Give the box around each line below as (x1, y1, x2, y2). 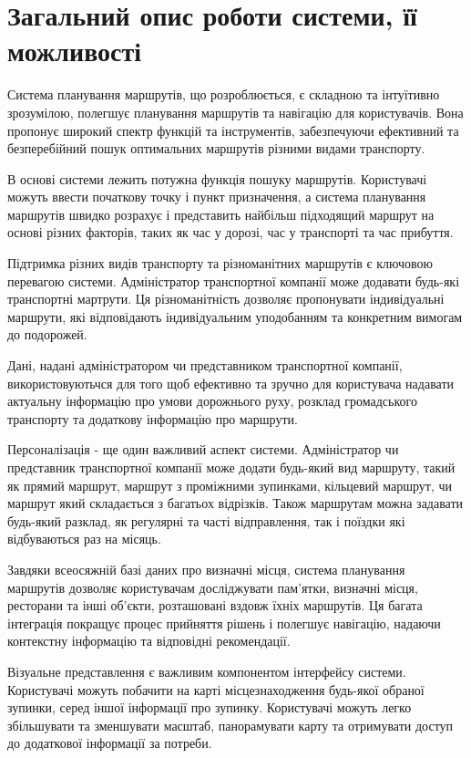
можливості (7, 32, 142, 69)
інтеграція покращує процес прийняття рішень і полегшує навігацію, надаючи (7, 613, 441, 632)
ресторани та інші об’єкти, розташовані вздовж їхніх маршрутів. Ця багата (7, 596, 423, 615)
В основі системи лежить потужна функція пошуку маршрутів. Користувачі (7, 169, 427, 188)
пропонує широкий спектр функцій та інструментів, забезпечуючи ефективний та (7, 120, 459, 140)
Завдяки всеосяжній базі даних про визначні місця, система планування (7, 559, 405, 578)
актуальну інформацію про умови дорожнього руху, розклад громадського (7, 391, 417, 410)
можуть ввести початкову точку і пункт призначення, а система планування (7, 187, 426, 206)
